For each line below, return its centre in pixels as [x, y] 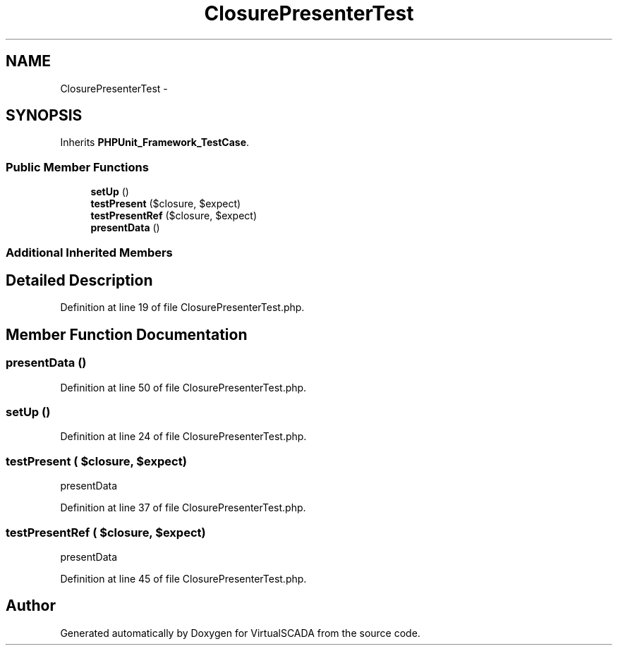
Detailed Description [79, 280]
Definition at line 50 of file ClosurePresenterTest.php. [183, 387]
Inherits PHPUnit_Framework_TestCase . [155, 142]
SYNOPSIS [44, 116]
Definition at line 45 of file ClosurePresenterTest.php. [183, 578]
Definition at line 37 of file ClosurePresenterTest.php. [183, 508]
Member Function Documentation [127, 334]
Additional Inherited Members [89, 252]
